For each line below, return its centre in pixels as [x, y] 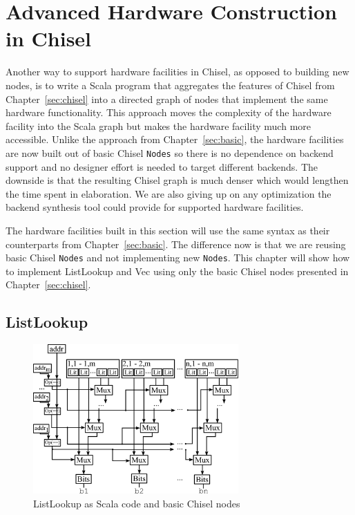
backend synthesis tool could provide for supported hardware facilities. [155, 207]
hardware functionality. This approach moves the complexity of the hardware [169, 112]
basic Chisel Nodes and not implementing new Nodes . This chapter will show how [178, 257]
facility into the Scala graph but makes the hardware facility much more [159, 125]
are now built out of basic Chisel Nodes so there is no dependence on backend [170, 152]
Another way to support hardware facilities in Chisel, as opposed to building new [177, 72]
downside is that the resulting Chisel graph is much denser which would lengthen [177, 180]
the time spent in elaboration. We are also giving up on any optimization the [169, 193]
